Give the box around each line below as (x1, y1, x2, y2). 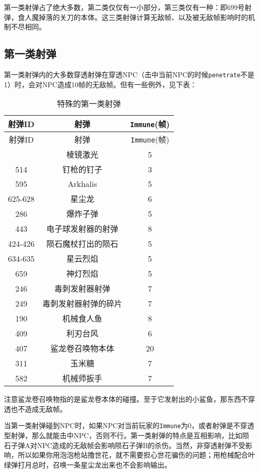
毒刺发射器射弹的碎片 (42, 298, 123, 310)
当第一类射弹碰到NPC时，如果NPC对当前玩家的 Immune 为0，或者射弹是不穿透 (4, 420, 255, 431)
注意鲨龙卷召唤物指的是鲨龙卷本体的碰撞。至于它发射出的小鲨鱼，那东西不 (4, 394, 248, 404)
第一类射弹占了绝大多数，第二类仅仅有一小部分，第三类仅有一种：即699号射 (4, 2, 252, 12)
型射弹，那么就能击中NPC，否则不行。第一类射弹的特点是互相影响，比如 (4, 430, 243, 441)
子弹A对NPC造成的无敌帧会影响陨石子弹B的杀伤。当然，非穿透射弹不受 (10, 440, 246, 450)
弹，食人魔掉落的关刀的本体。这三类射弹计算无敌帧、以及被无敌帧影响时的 (4, 11, 248, 22)
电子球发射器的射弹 (46, 223, 119, 235)
